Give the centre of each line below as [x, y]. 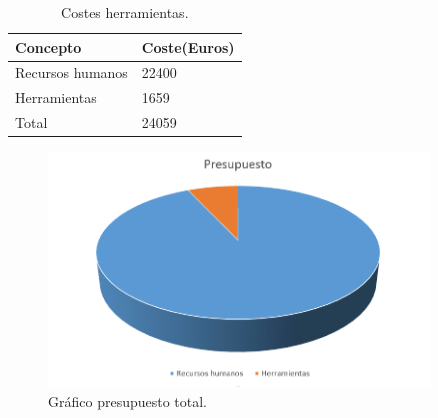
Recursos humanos [71, 72]
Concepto [48, 46]
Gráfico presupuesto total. [128, 400]
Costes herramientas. [125, 12]
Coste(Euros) [188, 46]
